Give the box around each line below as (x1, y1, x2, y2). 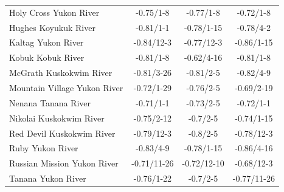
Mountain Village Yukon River (9, 81, 123, 94)
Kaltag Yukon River (9, 36, 84, 49)
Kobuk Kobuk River (9, 51, 85, 64)
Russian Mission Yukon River (9, 157, 119, 170)
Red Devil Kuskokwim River (9, 126, 116, 139)
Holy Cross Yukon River (9, 5, 100, 18)
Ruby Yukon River (9, 142, 78, 154)
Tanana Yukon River (9, 172, 86, 185)
